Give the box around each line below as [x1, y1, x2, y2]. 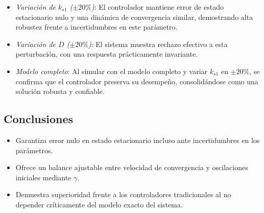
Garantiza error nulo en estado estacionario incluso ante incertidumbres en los [15, 134, 260, 145]
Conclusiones [4, 111, 74, 127]
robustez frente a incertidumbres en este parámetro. [15, 21, 178, 32]
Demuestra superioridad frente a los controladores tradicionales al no [15, 189, 231, 200]
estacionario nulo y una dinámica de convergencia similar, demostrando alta [15, 11, 253, 22]
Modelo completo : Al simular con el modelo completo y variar [15, 65, 208, 76]
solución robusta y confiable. [15, 86, 105, 97]
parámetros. [15, 145, 53, 155]
